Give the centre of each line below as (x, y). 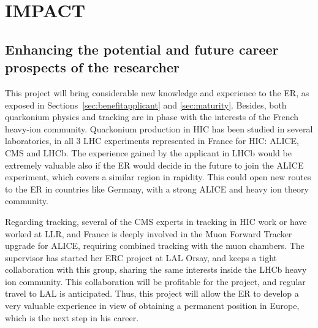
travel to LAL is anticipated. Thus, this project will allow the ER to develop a (152, 293)
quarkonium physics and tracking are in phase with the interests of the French (152, 117)
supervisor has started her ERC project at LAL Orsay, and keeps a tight (141, 257)
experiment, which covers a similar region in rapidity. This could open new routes (158, 177)
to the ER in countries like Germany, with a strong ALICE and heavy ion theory (157, 189)
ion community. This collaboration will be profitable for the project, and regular (155, 281)
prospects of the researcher (93, 67)
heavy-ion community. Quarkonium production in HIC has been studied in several (159, 128)
